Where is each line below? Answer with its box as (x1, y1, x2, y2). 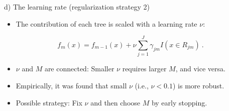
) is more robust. (172, 80, 224, 90)
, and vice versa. (175, 63, 225, 74)
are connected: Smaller (44, 63, 114, 74)
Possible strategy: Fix (16, 97, 82, 107)
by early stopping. (151, 97, 207, 107)
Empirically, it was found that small (16, 80, 127, 90)
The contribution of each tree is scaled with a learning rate (16, 18, 197, 29)
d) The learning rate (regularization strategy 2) (4, 2, 150, 12)
